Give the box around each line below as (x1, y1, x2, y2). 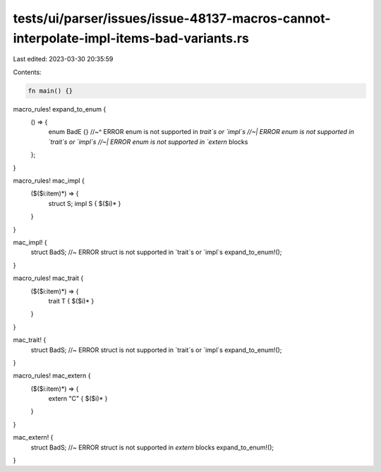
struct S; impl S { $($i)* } (48, 199, 121, 207)
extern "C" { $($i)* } (48, 394, 108, 403)
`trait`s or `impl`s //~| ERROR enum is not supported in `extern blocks (48, 138, 248, 146)
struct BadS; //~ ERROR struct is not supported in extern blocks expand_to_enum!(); (30, 443, 274, 452)
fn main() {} (28, 87, 73, 95)
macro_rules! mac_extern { (13, 371, 91, 380)
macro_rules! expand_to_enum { (13, 104, 107, 113)
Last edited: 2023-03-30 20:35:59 (13, 55, 114, 63)
